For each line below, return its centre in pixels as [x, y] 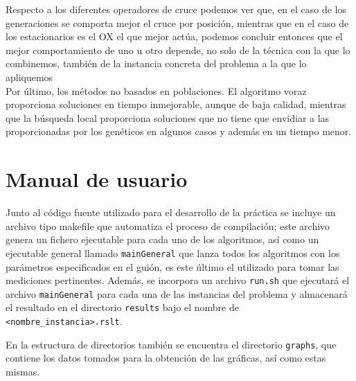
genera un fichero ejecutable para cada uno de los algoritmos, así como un [162, 239]
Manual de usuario [97, 179]
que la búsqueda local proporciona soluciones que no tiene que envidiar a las [168, 117]
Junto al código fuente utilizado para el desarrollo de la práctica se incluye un [171, 212]
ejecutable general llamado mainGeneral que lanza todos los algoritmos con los [173, 252]
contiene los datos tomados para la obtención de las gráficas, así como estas [166, 358]
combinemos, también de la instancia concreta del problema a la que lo [156, 63]
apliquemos [29, 77]
